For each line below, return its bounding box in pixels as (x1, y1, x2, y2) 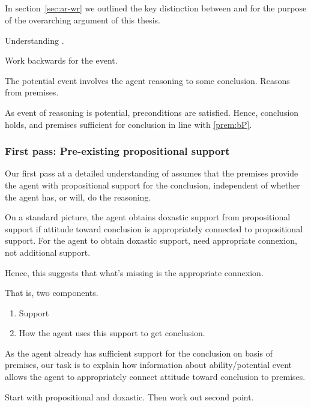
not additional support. (5, 246, 91, 258)
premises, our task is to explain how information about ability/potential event (5, 358, 292, 371)
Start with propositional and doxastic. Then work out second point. (5, 390, 254, 403)
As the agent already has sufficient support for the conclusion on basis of (5, 346, 273, 359)
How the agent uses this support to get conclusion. (19, 327, 205, 339)
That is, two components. (5, 286, 98, 299)
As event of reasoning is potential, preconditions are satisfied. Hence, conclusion (5, 106, 299, 118)
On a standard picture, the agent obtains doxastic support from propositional (5, 211, 291, 223)
